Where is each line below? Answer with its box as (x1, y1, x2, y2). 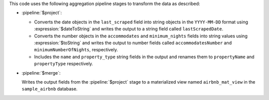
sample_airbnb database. (21, 86, 78, 92)
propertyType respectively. (34, 61, 93, 67)
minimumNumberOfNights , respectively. (34, 47, 118, 53)
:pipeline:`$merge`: (21, 70, 61, 76)
